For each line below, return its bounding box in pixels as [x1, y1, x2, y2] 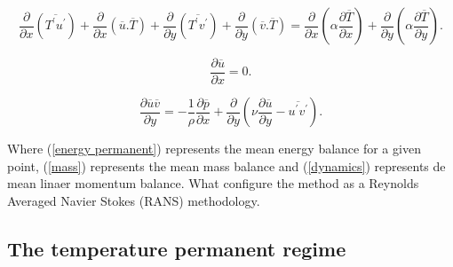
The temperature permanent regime [7, 234, 346, 262]
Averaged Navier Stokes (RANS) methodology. [7, 191, 260, 209]
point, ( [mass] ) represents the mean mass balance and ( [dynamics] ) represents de [7, 156, 446, 175]
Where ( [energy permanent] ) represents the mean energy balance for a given [7, 139, 421, 158]
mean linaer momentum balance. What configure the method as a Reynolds [7, 174, 419, 192]
